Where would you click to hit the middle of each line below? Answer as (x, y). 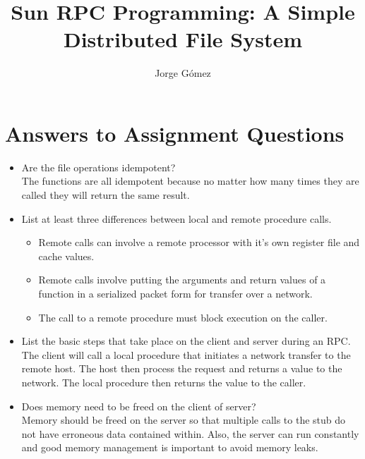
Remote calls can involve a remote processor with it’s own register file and (199, 242)
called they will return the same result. (106, 195)
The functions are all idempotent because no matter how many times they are (190, 181)
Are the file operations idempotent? (98, 167)
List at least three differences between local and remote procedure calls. (176, 218)
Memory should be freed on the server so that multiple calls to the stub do (184, 420)
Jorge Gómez (183, 73)
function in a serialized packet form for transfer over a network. (175, 293)
